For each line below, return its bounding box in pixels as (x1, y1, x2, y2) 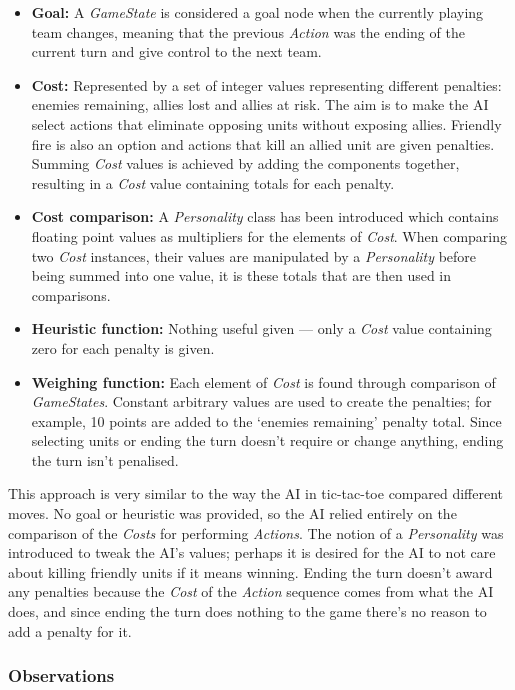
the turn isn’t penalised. (31, 449, 179, 470)
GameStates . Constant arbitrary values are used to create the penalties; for (31, 391, 492, 412)
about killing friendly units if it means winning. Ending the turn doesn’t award (8, 561, 493, 582)
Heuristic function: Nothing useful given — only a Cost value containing (31, 318, 492, 339)
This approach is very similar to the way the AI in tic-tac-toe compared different (8, 483, 504, 504)
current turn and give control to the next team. (31, 41, 322, 62)
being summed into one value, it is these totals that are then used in (31, 265, 452, 286)
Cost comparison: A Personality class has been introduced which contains (31, 206, 499, 227)
